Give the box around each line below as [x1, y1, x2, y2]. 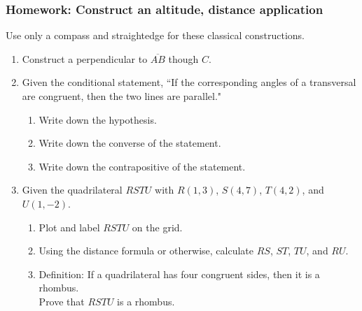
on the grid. [132, 219, 183, 234]
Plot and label [39, 219, 100, 234]
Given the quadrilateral [22, 182, 123, 197]
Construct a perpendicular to [22, 51, 148, 66]
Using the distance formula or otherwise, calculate [39, 243, 253, 258]
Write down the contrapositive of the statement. [39, 159, 246, 173]
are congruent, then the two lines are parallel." [22, 89, 222, 103]
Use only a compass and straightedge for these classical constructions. [6, 28, 305, 43]
